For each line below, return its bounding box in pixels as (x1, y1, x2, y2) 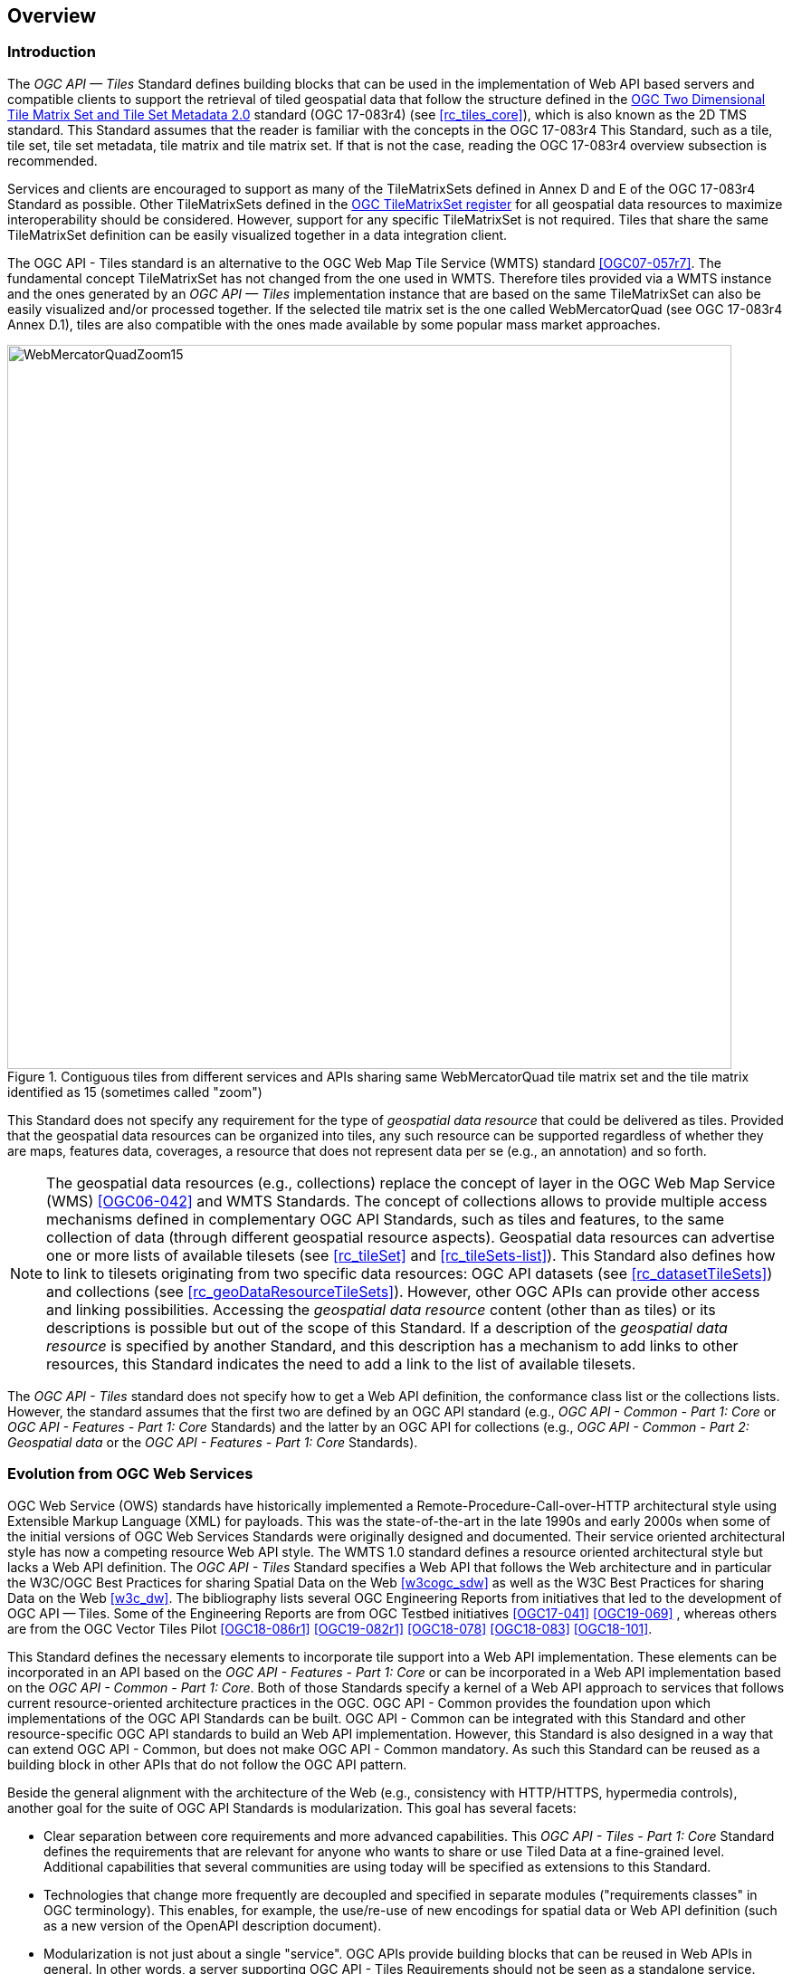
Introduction (7, 43, 96, 62)
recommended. (7, 152, 98, 168)
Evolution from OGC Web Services (7, 1464, 253, 1483)
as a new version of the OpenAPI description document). (43, 1917, 382, 1933)
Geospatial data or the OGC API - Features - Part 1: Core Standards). (7, 1434, 418, 1450)
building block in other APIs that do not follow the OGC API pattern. (7, 1756, 407, 1772)
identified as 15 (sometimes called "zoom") (7, 1083, 262, 1100)
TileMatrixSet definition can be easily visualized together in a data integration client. (7, 226, 508, 243)
